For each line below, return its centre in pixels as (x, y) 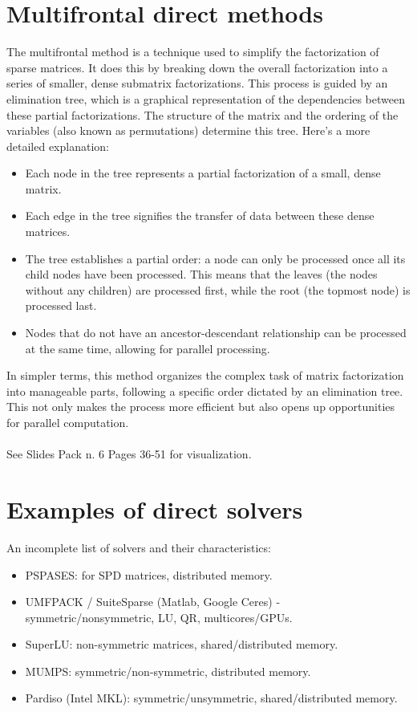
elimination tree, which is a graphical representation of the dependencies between (206, 98)
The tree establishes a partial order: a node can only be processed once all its (215, 258)
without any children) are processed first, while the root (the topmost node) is (218, 289)
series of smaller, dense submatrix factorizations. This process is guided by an (197, 83)
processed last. (61, 305)
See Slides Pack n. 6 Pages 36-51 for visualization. (129, 454)
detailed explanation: (58, 146)
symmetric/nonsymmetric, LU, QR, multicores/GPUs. (159, 617)
